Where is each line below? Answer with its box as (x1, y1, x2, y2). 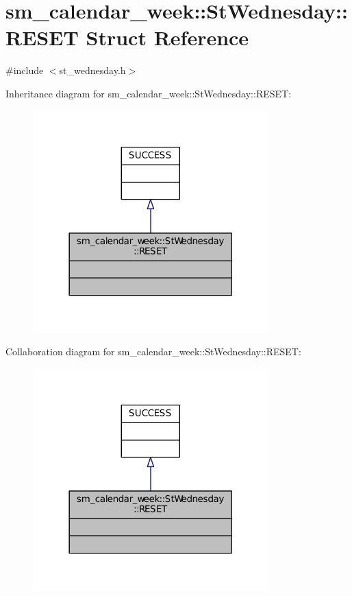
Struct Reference (86, 23, 249, 51)
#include (5, 63, 44, 78)
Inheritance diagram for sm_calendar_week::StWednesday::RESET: (5, 86, 292, 100)
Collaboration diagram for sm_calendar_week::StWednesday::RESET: (5, 344, 301, 359)
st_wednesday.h (59, 63, 126, 78)
